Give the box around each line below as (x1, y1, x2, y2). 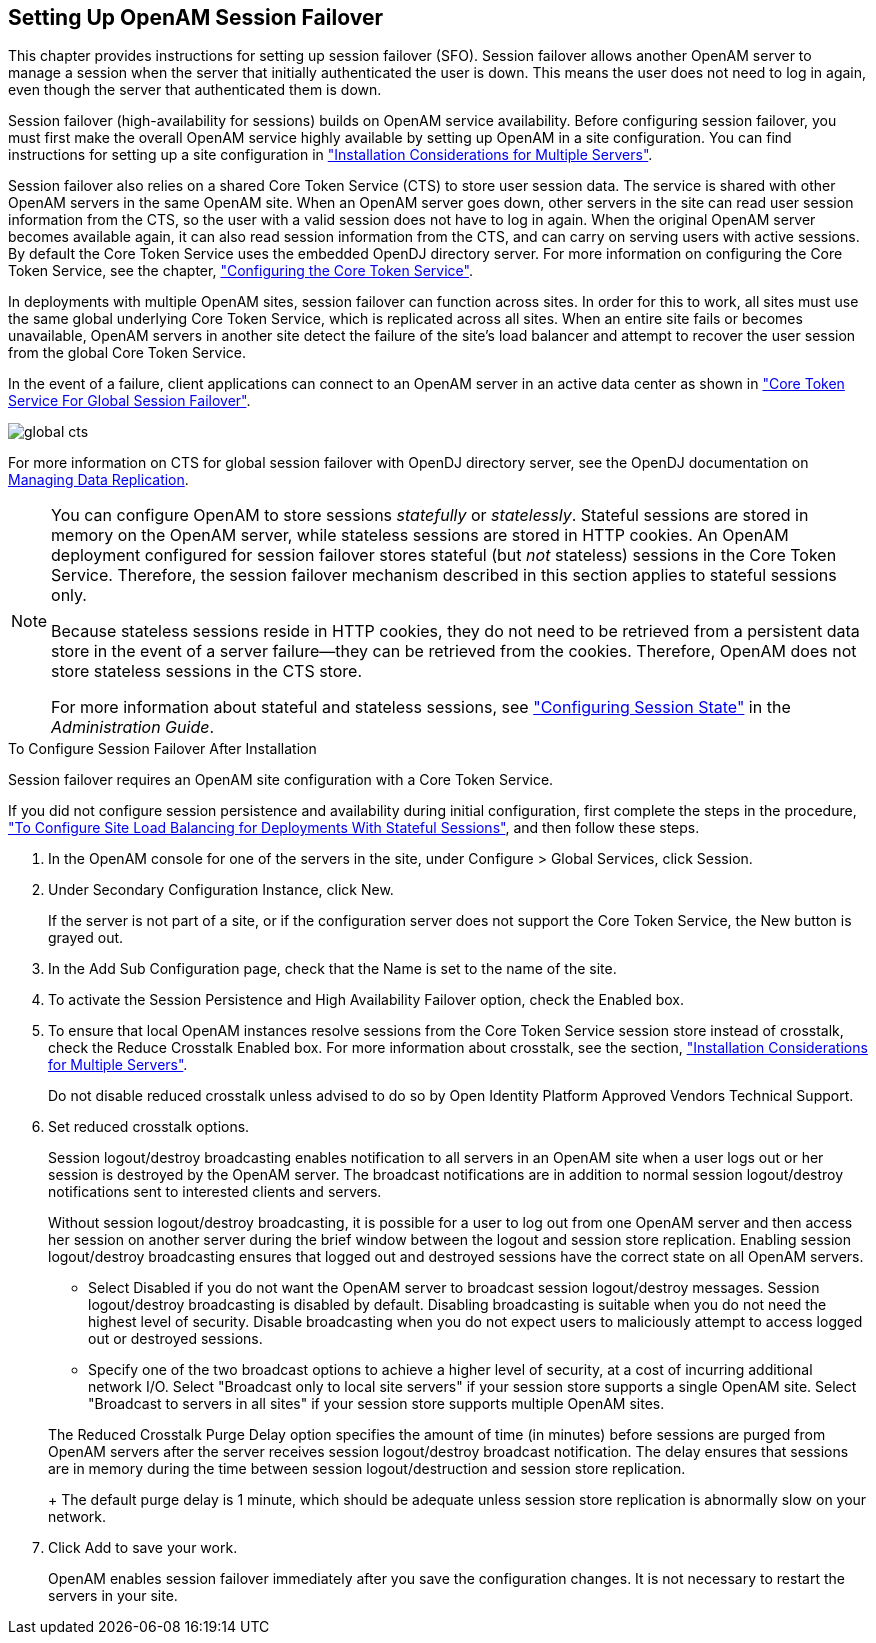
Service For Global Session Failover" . (8, 392, 251, 410)
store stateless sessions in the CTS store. (51, 661, 362, 682)
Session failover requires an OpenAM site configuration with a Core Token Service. (8, 771, 554, 789)
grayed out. (48, 929, 124, 947)
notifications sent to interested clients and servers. (48, 1183, 382, 1201)
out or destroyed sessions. (88, 1330, 263, 1348)
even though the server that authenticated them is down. (8, 81, 382, 99)
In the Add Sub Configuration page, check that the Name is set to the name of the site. (48, 960, 617, 978)
